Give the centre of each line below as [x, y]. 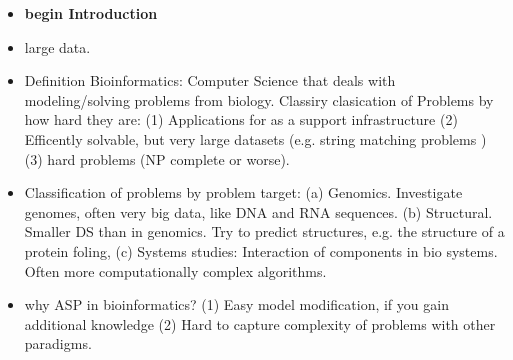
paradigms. [58, 343]
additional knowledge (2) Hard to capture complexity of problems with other [260, 323]
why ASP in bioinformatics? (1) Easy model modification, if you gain [236, 304]
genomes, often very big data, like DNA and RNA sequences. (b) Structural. [258, 211]
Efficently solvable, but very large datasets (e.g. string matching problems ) [255, 138]
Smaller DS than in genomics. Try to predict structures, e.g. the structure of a [264, 231]
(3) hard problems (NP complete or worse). [157, 158]
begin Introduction [91, 13]
